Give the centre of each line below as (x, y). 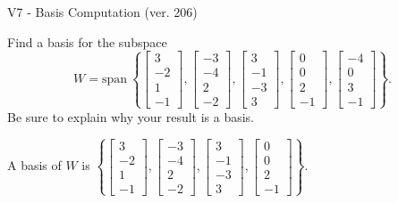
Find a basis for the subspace (87, 41)
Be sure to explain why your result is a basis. (131, 116)
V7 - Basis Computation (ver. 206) (102, 12)
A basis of (34, 165)
